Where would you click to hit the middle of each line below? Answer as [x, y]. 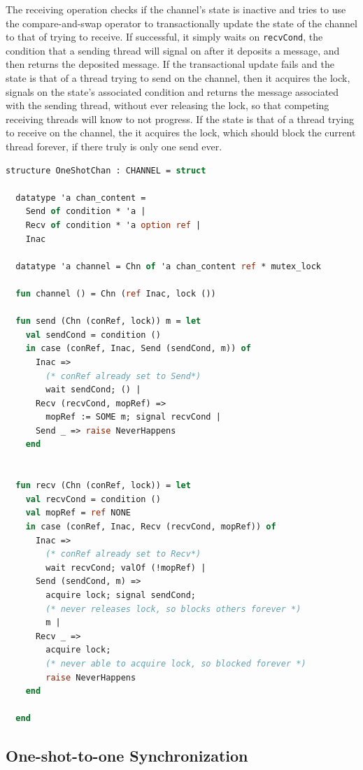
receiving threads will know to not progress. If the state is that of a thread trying [180, 119]
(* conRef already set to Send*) [123, 376]
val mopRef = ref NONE [78, 513]
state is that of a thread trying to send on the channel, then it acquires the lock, [178, 78]
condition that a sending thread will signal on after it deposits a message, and [173, 50]
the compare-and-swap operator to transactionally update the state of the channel [181, 23]
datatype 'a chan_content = [81, 198]
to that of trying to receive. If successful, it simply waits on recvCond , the [164, 37]
